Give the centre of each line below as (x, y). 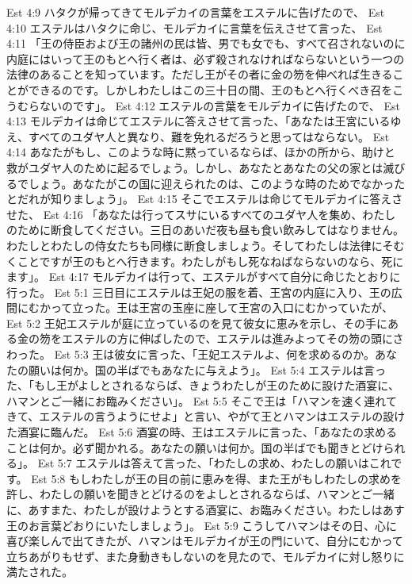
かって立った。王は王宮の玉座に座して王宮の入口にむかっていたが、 (216, 307)
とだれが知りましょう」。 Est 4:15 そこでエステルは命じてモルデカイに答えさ (205, 199)
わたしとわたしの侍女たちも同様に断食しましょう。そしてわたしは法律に (195, 245)
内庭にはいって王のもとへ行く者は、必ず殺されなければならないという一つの (206, 58)
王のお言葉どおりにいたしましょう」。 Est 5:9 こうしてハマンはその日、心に (202, 525)
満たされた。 (40, 572)
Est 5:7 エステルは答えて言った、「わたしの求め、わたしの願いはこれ (214, 463)
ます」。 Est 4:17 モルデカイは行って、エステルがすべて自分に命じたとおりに (204, 277)
